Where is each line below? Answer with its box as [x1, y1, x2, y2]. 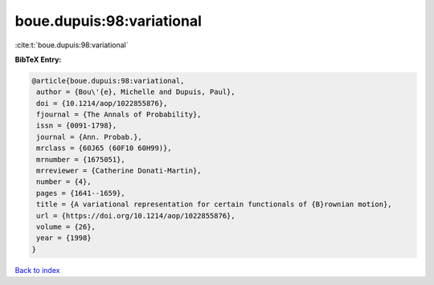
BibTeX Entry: [14, 55, 62, 64]
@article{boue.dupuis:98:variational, [31, 76, 185, 85]
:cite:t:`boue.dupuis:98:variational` [14, 40, 129, 50]
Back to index [14, 265, 60, 275]
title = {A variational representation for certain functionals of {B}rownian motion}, [36, 200, 393, 209]
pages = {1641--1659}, [36, 189, 126, 197]
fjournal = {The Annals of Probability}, [36, 110, 202, 120]
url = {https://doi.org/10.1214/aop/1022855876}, [36, 211, 236, 220]
